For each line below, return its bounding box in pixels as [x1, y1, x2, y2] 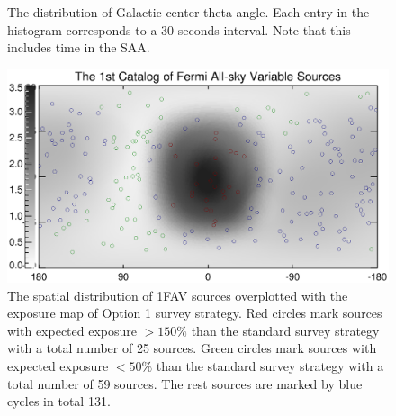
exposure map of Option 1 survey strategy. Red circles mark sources [7, 303, 382, 322]
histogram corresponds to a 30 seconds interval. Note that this [7, 20, 351, 39]
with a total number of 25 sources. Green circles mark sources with [7, 339, 377, 357]
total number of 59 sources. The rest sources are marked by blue [7, 374, 363, 393]
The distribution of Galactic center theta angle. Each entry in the [7, 3, 370, 21]
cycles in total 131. [7, 392, 111, 411]
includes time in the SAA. [7, 38, 150, 57]
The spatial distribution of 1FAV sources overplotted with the [7, 285, 348, 304]
